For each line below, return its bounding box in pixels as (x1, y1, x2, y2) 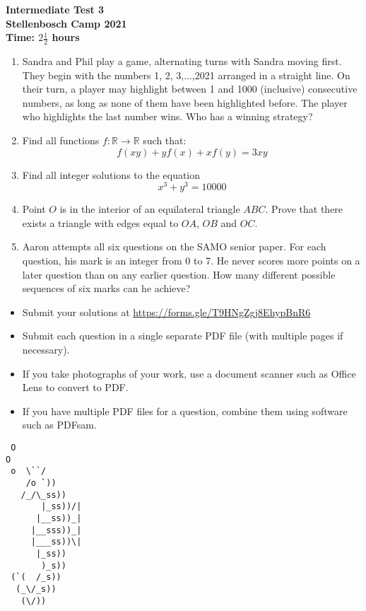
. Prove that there (265, 202, 343, 216)
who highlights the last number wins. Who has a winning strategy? (22, 109, 313, 124)
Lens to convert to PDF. (22, 380, 129, 395)
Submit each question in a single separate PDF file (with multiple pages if (22, 328, 343, 343)
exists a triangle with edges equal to (22, 215, 179, 230)
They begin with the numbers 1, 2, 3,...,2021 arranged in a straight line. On (22, 67, 350, 82)
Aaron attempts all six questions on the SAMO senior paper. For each (22, 239, 326, 254)
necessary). (22, 342, 70, 356)
